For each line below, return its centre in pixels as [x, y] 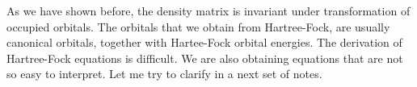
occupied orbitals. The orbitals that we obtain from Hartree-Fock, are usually [198, 26]
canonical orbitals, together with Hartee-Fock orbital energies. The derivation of [204, 42]
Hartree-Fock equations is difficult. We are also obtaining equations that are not [205, 58]
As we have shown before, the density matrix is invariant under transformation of [208, 10]
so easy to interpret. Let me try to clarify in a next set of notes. [164, 74]
